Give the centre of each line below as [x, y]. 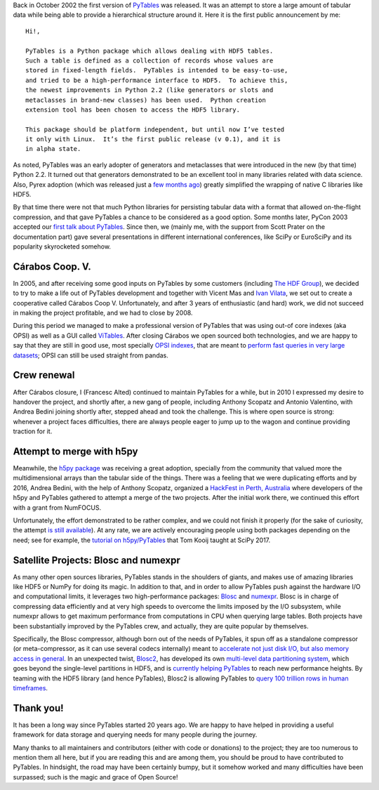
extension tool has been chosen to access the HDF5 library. [133, 110]
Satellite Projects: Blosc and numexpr [97, 560]
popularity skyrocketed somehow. [62, 246]
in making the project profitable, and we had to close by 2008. [103, 313]
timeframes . [31, 687]
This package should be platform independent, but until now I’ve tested [155, 129]
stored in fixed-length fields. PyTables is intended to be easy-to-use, [157, 71]
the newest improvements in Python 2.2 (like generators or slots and [149, 90]
